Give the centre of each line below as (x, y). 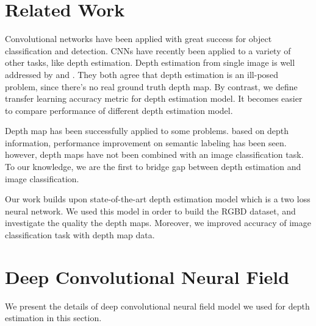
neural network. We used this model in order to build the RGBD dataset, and (150, 211)
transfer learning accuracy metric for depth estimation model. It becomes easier (154, 98)
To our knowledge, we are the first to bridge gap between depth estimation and (153, 167)
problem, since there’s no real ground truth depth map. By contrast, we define (151, 86)
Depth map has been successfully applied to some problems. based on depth (147, 131)
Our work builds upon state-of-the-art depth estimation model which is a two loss (158, 199)
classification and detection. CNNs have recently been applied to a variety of (148, 50)
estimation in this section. (53, 318)
